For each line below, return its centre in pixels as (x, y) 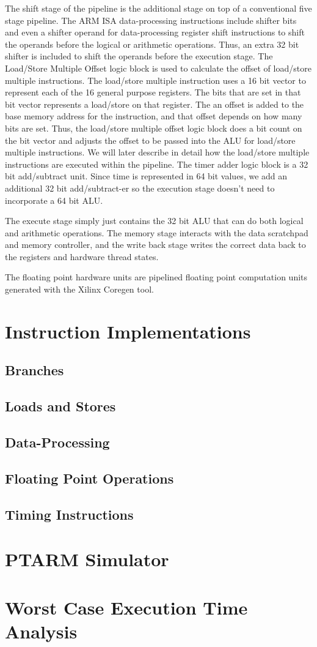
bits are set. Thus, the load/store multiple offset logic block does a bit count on (154, 128)
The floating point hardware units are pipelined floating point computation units (156, 277)
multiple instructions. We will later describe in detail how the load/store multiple (157, 152)
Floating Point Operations (89, 478)
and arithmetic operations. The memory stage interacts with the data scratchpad (157, 232)
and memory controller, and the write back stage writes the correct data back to (155, 245)
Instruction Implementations (128, 331)
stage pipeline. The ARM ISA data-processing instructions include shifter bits (151, 20)
